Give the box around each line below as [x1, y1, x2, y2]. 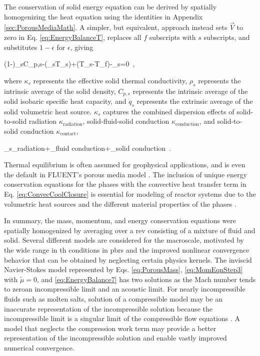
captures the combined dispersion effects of [103, 106, 234, 116]
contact [60, 131, 76, 137]
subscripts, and [203, 32, 250, 42]
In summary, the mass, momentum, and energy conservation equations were [4, 215, 236, 226]
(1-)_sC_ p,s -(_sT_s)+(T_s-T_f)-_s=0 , [4, 58, 135, 69]
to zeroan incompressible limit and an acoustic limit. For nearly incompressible [4, 284, 245, 294]
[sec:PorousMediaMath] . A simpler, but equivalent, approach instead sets [4, 22, 227, 32]
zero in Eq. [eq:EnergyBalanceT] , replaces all [4, 32, 141, 42]
